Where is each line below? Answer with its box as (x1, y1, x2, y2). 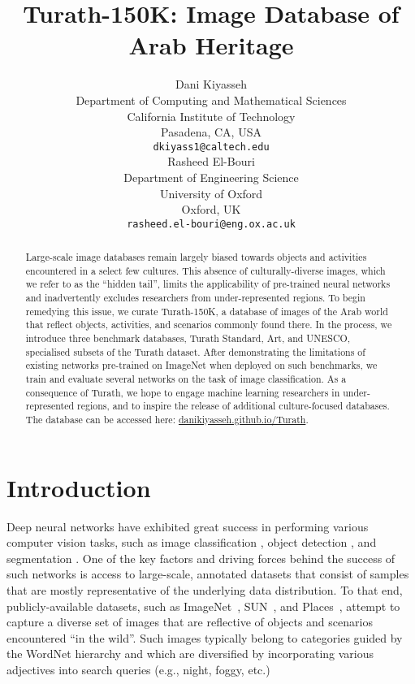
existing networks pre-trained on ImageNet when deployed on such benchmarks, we (25, 358, 378, 372)
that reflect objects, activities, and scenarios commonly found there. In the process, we (25, 318, 392, 331)
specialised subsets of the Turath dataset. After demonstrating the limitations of (25, 344, 365, 358)
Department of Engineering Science (123, 168, 299, 185)
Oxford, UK (181, 201, 241, 218)
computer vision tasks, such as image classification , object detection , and (6, 534, 377, 551)
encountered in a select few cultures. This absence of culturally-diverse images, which (25, 263, 386, 277)
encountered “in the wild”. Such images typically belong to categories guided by (6, 629, 403, 646)
